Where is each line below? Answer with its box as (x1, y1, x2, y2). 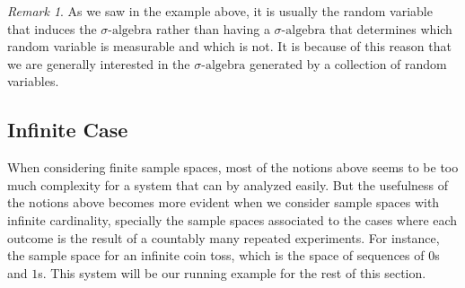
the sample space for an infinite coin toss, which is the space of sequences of (7, 246, 425, 265)
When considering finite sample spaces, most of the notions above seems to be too (7, 158, 459, 177)
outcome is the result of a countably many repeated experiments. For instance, (7, 228, 440, 247)
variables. (7, 72, 59, 91)
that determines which (329, 19, 452, 38)
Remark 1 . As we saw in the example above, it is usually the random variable (7, 2, 433, 20)
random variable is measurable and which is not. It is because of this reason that (7, 37, 452, 56)
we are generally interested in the (7, 54, 190, 73)
